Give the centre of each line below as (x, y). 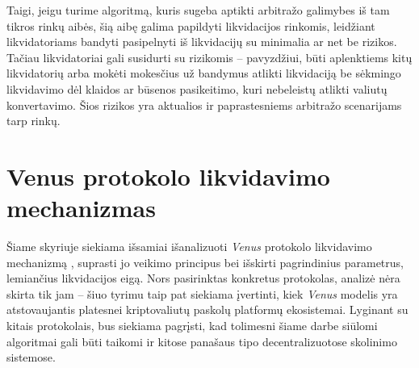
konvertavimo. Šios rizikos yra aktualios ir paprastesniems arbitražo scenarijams (204, 105)
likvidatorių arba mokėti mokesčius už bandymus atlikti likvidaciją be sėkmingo (204, 73)
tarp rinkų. (34, 121)
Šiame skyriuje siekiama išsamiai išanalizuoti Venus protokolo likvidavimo (189, 247)
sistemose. (31, 357)
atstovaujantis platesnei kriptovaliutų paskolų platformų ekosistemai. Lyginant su (207, 309)
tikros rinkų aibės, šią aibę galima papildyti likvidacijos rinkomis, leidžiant (191, 25)
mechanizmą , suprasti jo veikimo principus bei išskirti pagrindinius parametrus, (205, 262)
